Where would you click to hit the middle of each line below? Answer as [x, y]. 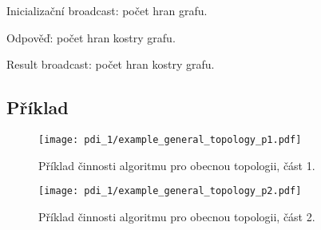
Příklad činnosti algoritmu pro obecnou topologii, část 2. [177, 216]
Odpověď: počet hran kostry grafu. [91, 37]
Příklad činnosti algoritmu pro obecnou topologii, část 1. [177, 165]
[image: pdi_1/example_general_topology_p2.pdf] [170, 191]
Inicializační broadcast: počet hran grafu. [107, 10]
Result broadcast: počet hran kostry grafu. [111, 64]
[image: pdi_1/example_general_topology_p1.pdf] [170, 139]
